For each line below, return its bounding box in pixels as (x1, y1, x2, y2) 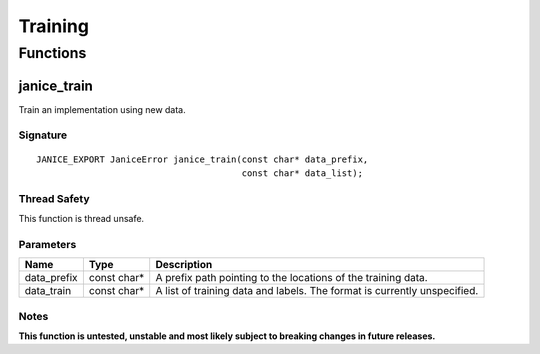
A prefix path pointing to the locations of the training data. (155, 271, 429, 285)
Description (155, 258, 213, 272)
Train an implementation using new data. (18, 103, 187, 115)
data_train (24, 284, 72, 298)
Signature (18, 128, 68, 142)
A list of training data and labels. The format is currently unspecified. (155, 284, 479, 298)
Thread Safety (18, 191, 90, 205)
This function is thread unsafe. (18, 213, 145, 225)
